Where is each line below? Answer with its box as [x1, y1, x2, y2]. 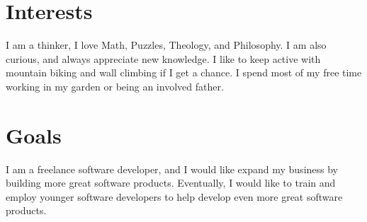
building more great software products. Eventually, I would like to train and [6, 175, 336, 190]
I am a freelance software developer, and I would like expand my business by [6, 161, 338, 176]
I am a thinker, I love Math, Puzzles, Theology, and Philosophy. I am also [6, 37, 327, 52]
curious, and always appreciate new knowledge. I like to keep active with [6, 51, 321, 66]
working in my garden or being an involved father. [6, 78, 224, 93]
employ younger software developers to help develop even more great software [6, 189, 343, 204]
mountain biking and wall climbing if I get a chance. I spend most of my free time [6, 65, 362, 80]
